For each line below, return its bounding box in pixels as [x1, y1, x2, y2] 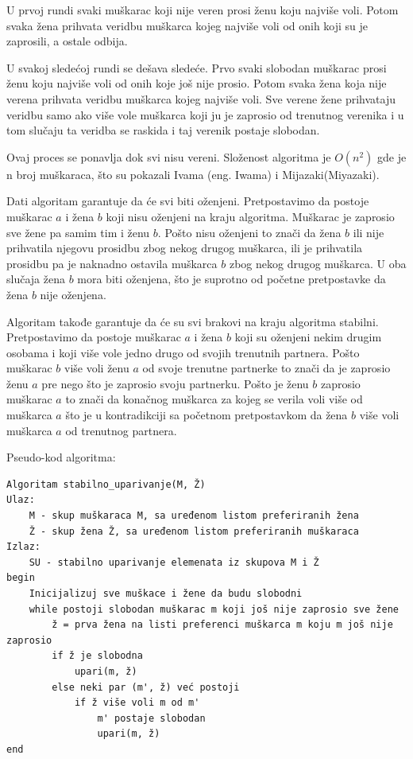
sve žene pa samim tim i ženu [6, 224, 150, 240]
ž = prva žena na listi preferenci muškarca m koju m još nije [52, 619, 393, 631]
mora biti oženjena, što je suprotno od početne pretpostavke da [77, 271, 386, 287]
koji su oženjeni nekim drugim [234, 329, 382, 345]
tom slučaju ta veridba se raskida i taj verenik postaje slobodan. [6, 122, 320, 138]
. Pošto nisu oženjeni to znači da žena [157, 224, 342, 240]
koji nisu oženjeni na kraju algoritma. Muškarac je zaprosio [106, 208, 395, 224]
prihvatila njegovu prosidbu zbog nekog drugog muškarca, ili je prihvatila [6, 239, 363, 256]
